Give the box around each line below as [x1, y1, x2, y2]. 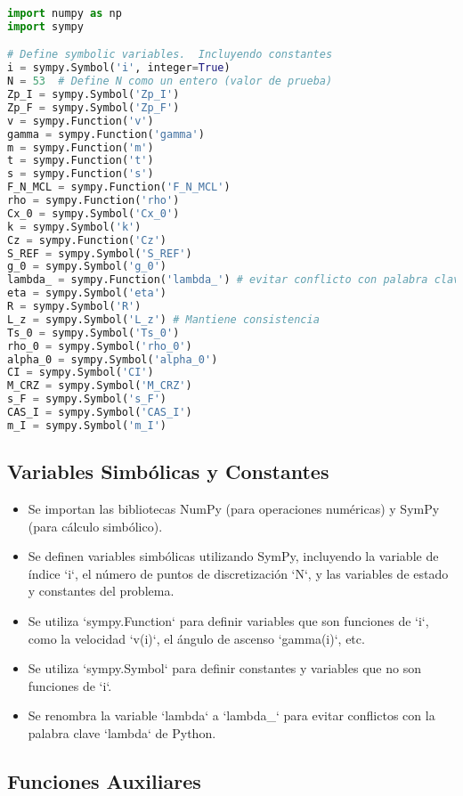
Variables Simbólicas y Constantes [7, 458, 329, 485]
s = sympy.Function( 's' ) [7, 167, 154, 181]
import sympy [7, 20, 84, 33]
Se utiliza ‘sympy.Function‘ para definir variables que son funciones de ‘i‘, [28, 611, 429, 629]
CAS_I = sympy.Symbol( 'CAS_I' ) [7, 406, 192, 419]
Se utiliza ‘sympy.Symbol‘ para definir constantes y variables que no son [28, 659, 421, 678]
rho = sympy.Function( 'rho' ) [7, 194, 180, 207]
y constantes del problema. [28, 581, 175, 600]
